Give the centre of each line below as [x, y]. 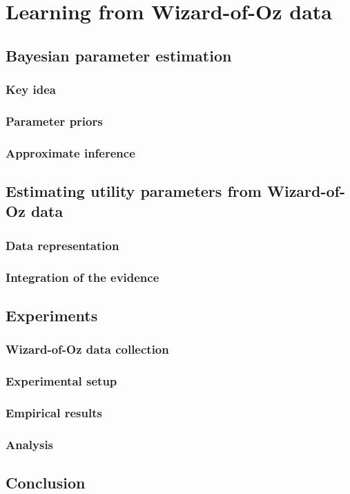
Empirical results [54, 412]
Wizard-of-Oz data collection [87, 349]
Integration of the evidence [82, 277]
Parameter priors [54, 121]
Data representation [62, 245]
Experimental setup [61, 381]
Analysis [30, 444]
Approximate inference [70, 152]
